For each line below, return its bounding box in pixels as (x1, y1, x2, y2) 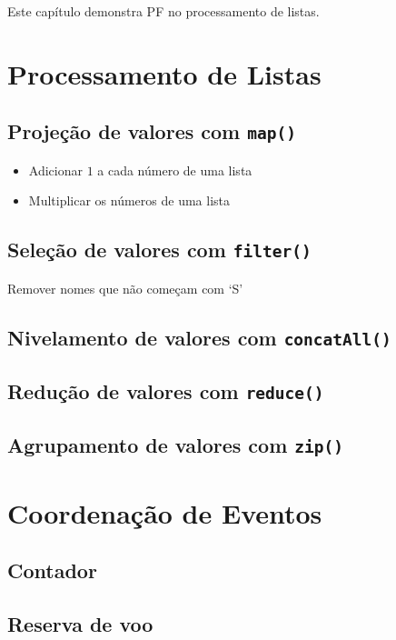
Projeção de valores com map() (7, 117, 296, 145)
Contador (7, 556, 97, 585)
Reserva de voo (7, 609, 153, 637)
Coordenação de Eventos (7, 494, 322, 531)
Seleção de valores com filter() (7, 235, 312, 264)
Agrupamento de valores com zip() (7, 431, 344, 459)
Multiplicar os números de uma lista (28, 191, 230, 210)
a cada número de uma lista (97, 160, 252, 179)
